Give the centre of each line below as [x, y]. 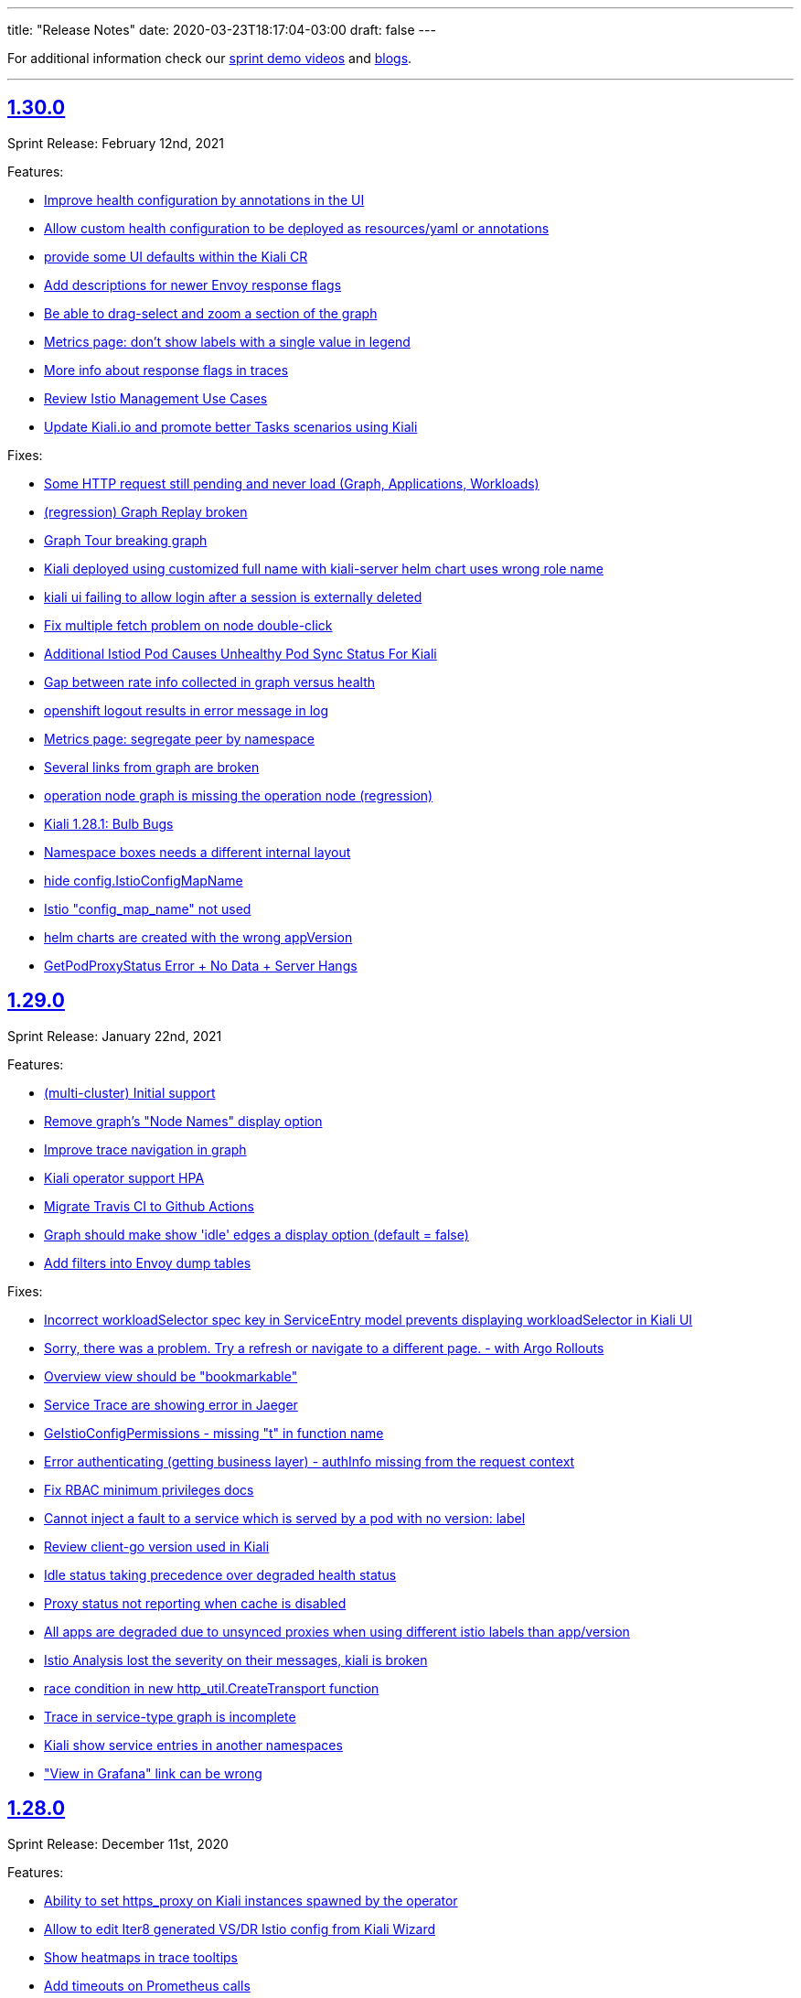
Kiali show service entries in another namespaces [193, 1745]
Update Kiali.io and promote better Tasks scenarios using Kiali [231, 426]
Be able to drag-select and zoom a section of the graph [211, 313]
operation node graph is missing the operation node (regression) [239, 795]
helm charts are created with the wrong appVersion [198, 937]
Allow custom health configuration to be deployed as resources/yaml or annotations [297, 228]
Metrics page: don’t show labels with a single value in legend [227, 341]
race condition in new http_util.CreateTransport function [212, 1688]
